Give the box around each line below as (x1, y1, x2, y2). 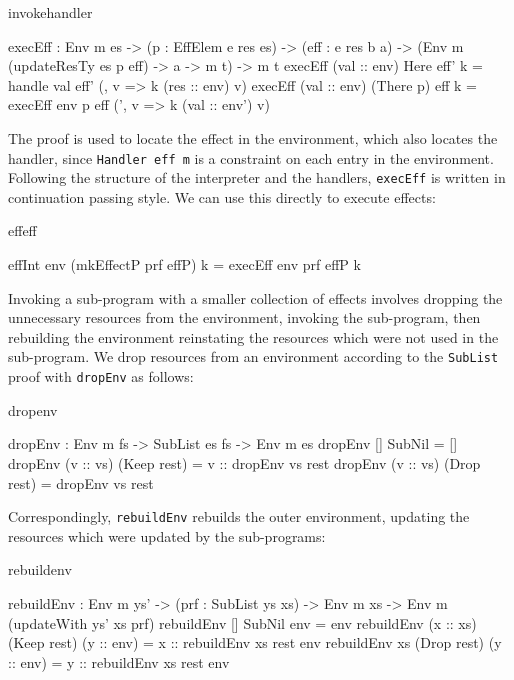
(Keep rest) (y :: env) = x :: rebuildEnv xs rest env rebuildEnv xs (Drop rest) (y (8, 632, 502, 653)
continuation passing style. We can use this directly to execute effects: (8, 186, 436, 207)
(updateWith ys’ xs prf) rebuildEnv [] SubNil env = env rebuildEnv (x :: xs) (8, 612, 477, 633)
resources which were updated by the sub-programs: (8, 525, 326, 546)
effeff (8, 220, 37, 241)
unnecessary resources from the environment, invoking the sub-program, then (8, 307, 481, 328)
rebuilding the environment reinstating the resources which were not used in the (8, 326, 499, 347)
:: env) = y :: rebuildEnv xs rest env (8, 651, 230, 672)
